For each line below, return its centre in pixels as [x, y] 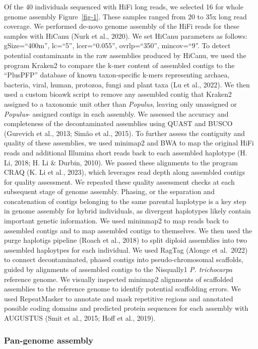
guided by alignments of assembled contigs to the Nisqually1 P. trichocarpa [118, 269]
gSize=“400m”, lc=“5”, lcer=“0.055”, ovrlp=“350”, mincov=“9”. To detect [117, 45]
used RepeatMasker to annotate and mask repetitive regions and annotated [119, 298]
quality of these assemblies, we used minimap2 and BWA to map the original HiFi [129, 143]
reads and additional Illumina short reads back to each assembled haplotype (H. [126, 152]
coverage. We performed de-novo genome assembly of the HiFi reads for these [122, 26]
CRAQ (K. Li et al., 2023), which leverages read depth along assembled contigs [125, 172]
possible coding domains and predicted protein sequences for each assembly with [126, 308]
